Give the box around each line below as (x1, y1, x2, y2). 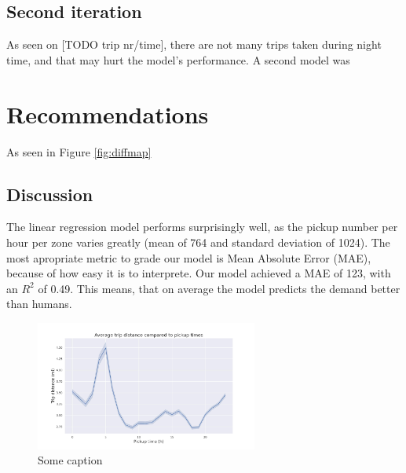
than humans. (6, 295, 72, 312)
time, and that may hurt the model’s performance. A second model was (6, 51, 350, 68)
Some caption (38, 452, 103, 468)
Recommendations (6, 97, 209, 130)
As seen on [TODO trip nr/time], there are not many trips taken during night (6, 36, 382, 53)
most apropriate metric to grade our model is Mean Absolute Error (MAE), (6, 249, 371, 266)
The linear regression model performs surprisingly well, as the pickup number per (6, 218, 398, 235)
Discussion (6, 181, 93, 206)
